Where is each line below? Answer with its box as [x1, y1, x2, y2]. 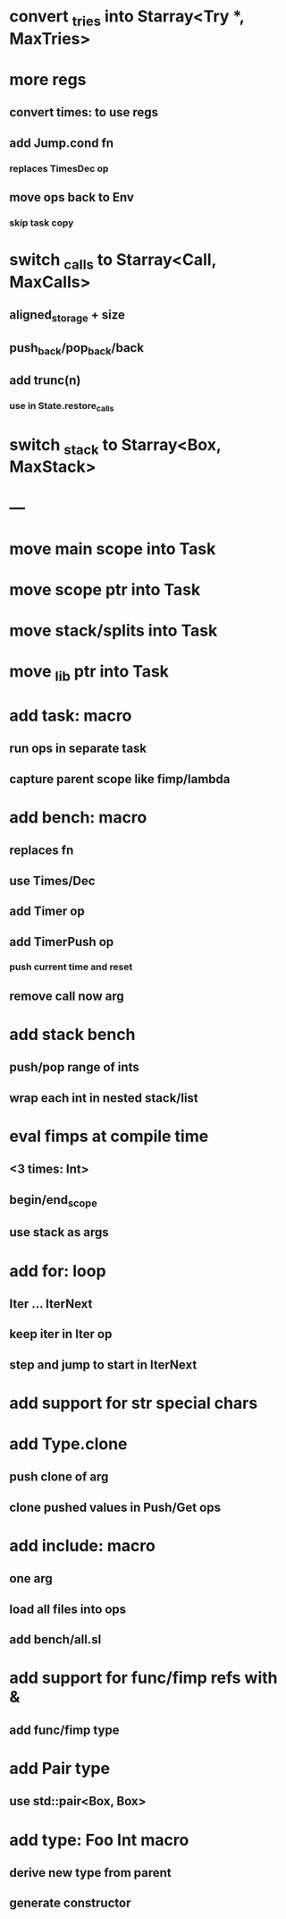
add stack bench [9, 1025, 136, 1045]
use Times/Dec [9, 873, 96, 888]
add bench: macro [9, 807, 147, 827]
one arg [9, 1571, 53, 1586]
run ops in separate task [9, 741, 147, 756]
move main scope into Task [9, 539, 216, 559]
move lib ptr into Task [9, 661, 170, 685]
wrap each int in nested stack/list [9, 1090, 198, 1105]
